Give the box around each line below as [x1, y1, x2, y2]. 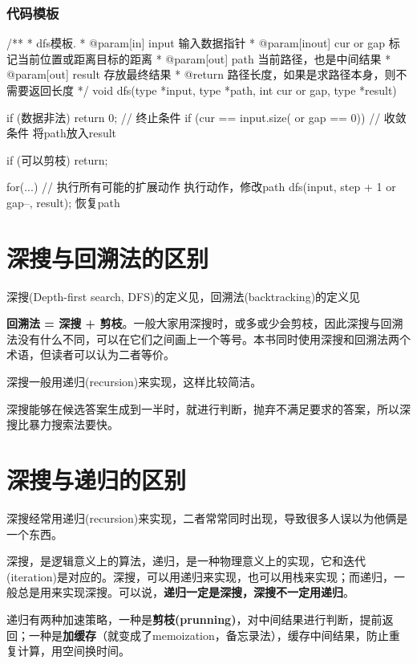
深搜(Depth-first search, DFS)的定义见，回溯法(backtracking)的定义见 [6, 287, 361, 304]
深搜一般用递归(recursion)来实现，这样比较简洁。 [6, 373, 262, 390]
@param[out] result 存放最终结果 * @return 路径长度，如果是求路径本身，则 [6, 66, 396, 83]
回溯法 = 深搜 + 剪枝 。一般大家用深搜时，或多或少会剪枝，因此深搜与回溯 [6, 315, 403, 332]
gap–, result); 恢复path [6, 193, 120, 210]
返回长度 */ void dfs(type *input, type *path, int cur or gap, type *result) [28, 82, 397, 98]
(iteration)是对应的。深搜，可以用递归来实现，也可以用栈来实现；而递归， [6, 568, 395, 585]
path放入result [43, 124, 117, 141]
